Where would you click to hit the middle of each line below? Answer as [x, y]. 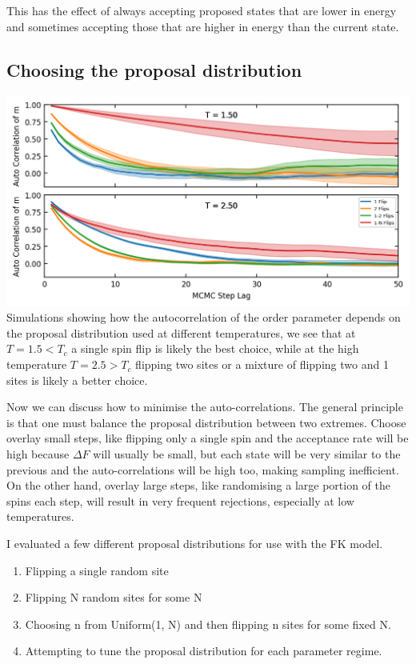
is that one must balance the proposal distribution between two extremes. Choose [206, 422]
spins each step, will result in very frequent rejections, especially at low [180, 500]
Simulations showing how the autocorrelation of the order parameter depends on [204, 317]
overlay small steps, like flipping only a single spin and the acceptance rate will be [208, 438]
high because [38, 454]
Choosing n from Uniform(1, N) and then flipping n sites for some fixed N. [208, 624]
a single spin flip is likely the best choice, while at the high [215, 348]
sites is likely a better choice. [77, 380]
